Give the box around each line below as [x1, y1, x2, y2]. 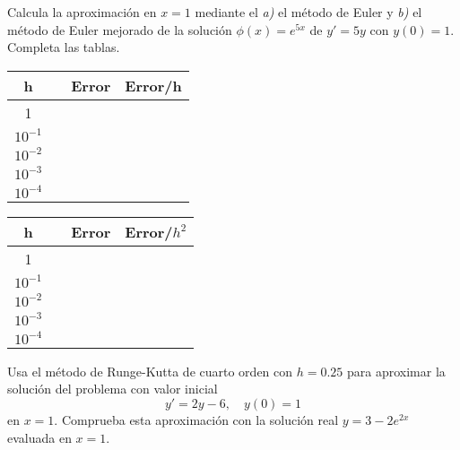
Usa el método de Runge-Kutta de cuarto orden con [7, 361, 293, 380]
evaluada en [7, 428, 72, 446]
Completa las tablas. [7, 38, 120, 56]
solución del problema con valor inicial [7, 379, 218, 398]
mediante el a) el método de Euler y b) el [195, 3, 422, 21]
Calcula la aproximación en [7, 3, 157, 21]
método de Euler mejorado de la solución [7, 20, 232, 39]
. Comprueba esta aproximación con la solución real [54, 410, 339, 428]
